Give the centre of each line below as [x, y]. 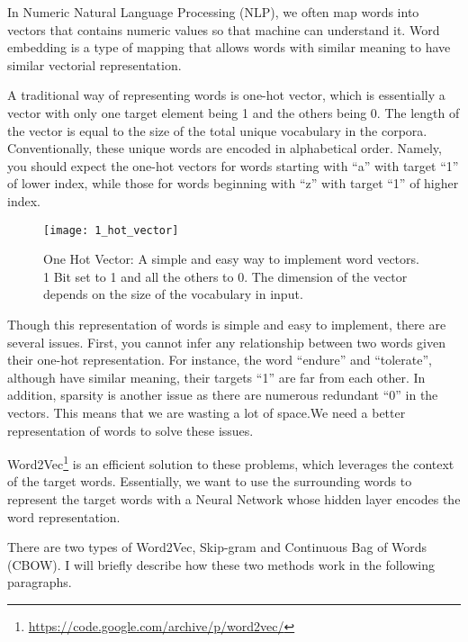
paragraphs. [40, 582]
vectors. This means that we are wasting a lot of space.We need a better [207, 412]
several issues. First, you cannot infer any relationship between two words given [227, 342]
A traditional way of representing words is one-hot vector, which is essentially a [226, 95]
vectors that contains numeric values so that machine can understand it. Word [224, 29]
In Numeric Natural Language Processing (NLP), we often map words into [213, 12]
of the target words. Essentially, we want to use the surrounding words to [210, 481]
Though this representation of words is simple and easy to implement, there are [227, 324]
